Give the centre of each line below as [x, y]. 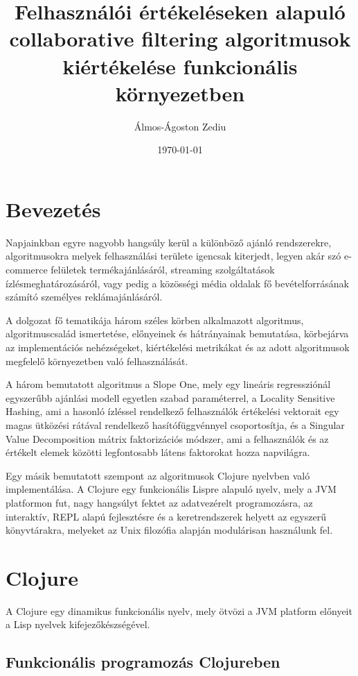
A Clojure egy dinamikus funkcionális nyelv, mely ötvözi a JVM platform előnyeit [179, 610]
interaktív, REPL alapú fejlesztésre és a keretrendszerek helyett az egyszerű [166, 516]
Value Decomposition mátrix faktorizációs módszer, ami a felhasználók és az [167, 438]
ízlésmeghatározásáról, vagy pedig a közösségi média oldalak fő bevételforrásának [177, 283]
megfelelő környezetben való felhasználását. [97, 361]
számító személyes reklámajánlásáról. [84, 297]
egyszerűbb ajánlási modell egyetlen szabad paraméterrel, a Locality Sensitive [170, 397]
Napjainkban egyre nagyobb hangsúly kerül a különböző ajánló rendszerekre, [169, 242]
